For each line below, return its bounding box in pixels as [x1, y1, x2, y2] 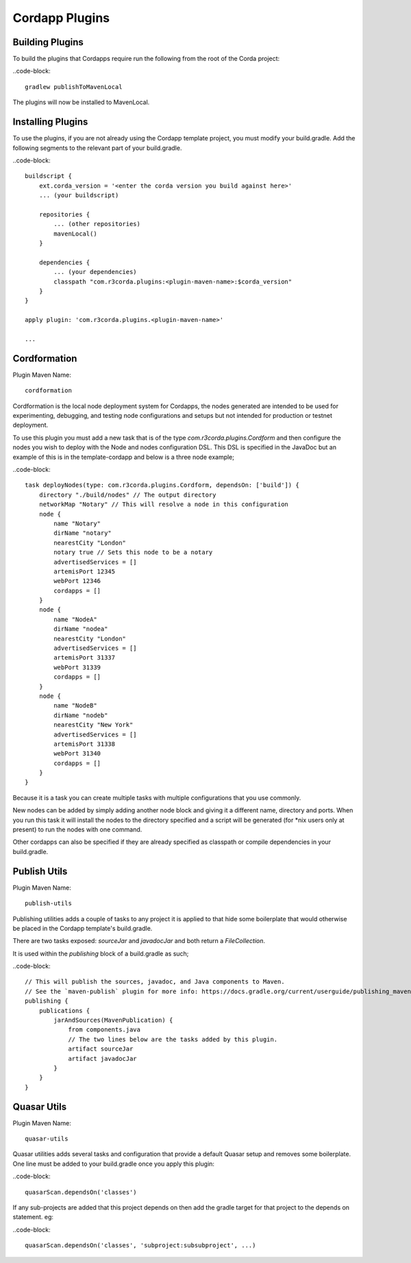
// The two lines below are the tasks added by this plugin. [68, 1035, 278, 1043]
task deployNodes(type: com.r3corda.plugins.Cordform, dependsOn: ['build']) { [25, 482, 299, 489]
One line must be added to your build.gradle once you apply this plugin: [12, 1160, 215, 1168]
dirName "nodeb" [53, 711, 108, 719]
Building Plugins [12, 36, 84, 48]
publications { [38, 1007, 90, 1014]
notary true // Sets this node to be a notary [53, 549, 213, 556]
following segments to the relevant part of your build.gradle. [12, 144, 182, 152]
